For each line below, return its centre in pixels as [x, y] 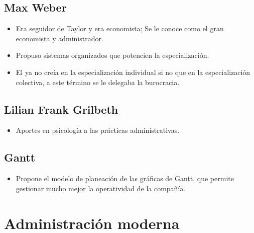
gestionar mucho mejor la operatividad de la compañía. [101, 188]
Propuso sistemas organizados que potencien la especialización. [112, 55]
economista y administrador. [59, 38]
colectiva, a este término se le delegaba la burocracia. [98, 82]
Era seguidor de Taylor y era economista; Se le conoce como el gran [120, 28]
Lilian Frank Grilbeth [61, 109]
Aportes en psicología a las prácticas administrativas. [98, 130]
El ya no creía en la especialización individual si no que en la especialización [133, 72]
